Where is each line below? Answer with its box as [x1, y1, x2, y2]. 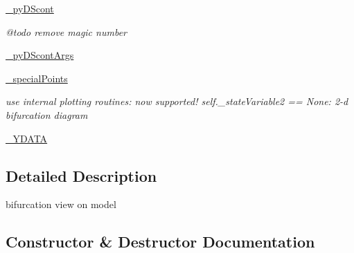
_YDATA [6, 131, 48, 145]
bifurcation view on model [6, 197, 116, 212]
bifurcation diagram [6, 107, 88, 122]
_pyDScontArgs [6, 48, 74, 62]
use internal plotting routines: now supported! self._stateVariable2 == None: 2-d [6, 94, 348, 109]
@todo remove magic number [6, 24, 127, 39]
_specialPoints [6, 71, 68, 85]
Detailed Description [6, 165, 157, 186]
